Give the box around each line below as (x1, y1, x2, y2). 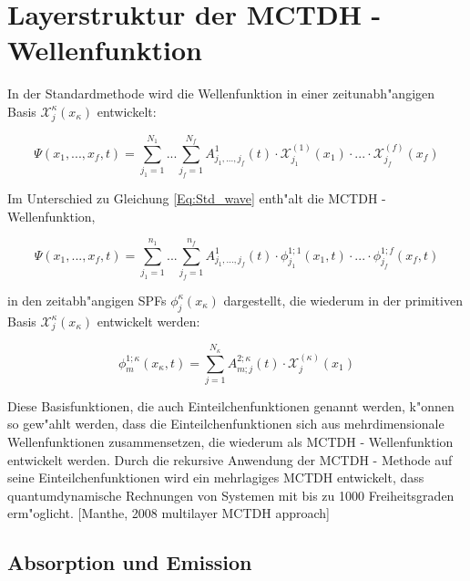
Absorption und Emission (7, 548, 252, 576)
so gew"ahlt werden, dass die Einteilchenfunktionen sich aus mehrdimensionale (7, 414, 444, 433)
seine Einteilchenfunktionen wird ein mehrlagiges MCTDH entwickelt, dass (7, 468, 424, 487)
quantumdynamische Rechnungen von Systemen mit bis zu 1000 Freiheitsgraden (7, 485, 455, 504)
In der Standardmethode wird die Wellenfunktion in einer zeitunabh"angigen (7, 84, 435, 103)
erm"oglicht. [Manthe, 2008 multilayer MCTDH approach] (7, 503, 331, 523)
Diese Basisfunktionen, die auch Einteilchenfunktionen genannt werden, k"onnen (7, 396, 455, 415)
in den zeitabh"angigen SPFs (7, 290, 167, 309)
